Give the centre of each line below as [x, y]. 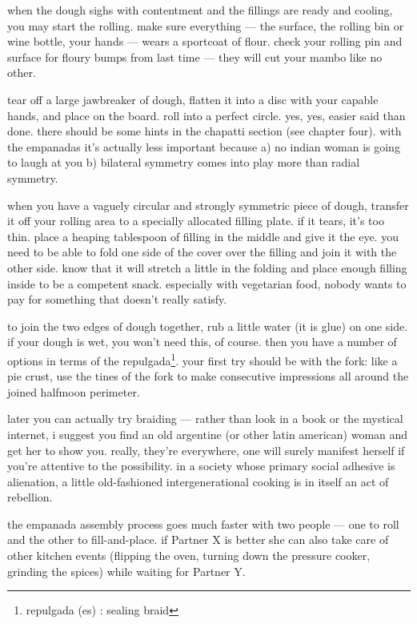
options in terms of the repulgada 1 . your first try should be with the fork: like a [202, 359]
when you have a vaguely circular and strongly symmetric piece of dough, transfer [208, 205]
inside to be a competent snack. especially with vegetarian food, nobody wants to [207, 283]
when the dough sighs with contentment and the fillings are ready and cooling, [200, 10]
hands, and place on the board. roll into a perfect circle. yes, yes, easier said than [206, 115]
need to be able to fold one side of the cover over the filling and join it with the [202, 252]
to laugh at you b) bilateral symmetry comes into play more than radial [184, 162]
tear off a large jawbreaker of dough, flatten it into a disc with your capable [193, 99]
